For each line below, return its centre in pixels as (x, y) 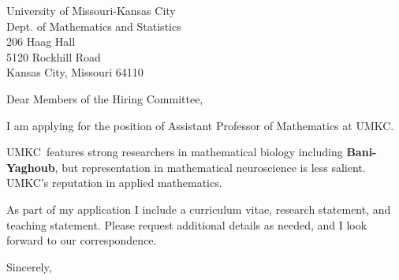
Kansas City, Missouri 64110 (75, 72)
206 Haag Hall (41, 41)
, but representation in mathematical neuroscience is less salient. (210, 167)
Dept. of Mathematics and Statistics (94, 26)
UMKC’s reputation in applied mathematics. (114, 183)
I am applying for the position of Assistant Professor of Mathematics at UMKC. (200, 125)
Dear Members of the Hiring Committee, (105, 98)
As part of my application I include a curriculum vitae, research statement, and (199, 209)
